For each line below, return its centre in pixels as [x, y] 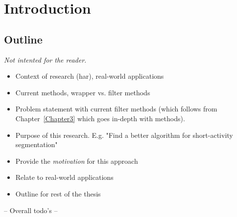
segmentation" [36, 144]
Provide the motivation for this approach [77, 161]
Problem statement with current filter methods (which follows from [116, 109]
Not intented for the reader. [45, 59]
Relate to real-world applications [64, 177]
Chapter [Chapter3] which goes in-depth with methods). [100, 118]
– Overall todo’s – [31, 210]
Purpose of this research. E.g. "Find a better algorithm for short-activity [124, 135]
